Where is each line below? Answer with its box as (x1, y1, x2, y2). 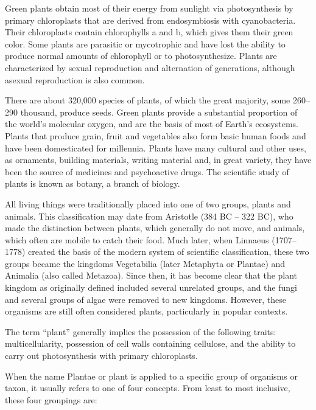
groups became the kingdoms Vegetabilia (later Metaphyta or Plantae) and (5, 257, 286, 269)
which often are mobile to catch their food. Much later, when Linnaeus (5, 233, 269, 246)
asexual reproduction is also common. (5, 73, 145, 86)
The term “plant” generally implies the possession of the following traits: (5, 325, 276, 338)
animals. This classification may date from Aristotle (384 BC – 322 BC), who (5, 209, 293, 222)
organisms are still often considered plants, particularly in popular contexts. (5, 305, 288, 318)
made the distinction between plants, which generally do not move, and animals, (5, 221, 305, 234)
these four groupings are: (5, 393, 97, 406)
